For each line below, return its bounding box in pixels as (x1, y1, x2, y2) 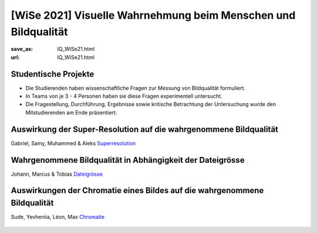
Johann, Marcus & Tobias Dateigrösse (11, 170, 103, 177)
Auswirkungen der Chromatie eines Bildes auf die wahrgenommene (11, 186, 264, 196)
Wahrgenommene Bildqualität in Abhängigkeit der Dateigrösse (11, 155, 245, 165)
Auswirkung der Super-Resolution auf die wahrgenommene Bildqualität (11, 124, 279, 134)
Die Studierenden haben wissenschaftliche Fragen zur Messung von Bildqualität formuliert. (25, 84, 246, 91)
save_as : (11, 46, 33, 53)
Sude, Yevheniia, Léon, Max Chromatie (11, 214, 105, 221)
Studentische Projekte (11, 69, 95, 79)
